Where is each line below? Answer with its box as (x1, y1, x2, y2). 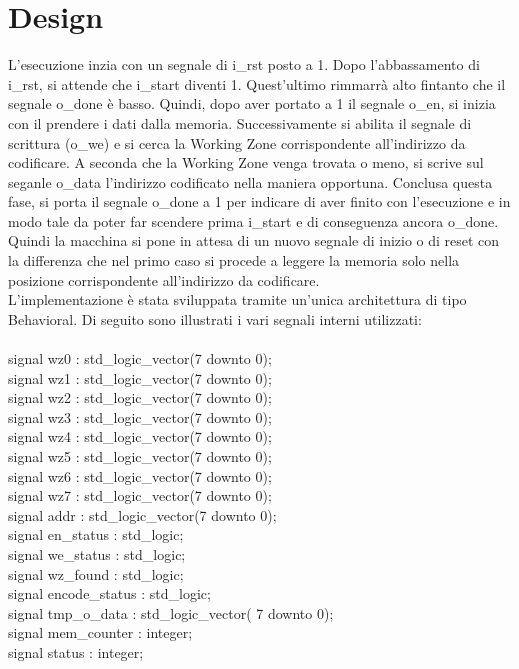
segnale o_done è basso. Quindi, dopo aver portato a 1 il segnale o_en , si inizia (8, 93, 496, 114)
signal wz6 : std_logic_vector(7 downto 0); (8, 465, 272, 486)
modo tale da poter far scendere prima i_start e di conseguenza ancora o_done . (8, 210, 499, 231)
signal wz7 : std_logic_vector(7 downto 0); (8, 485, 272, 506)
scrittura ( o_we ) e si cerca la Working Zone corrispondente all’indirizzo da (8, 132, 466, 153)
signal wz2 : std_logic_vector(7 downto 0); (8, 387, 272, 408)
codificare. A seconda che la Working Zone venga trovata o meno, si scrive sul (8, 152, 484, 173)
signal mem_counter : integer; (8, 622, 193, 643)
